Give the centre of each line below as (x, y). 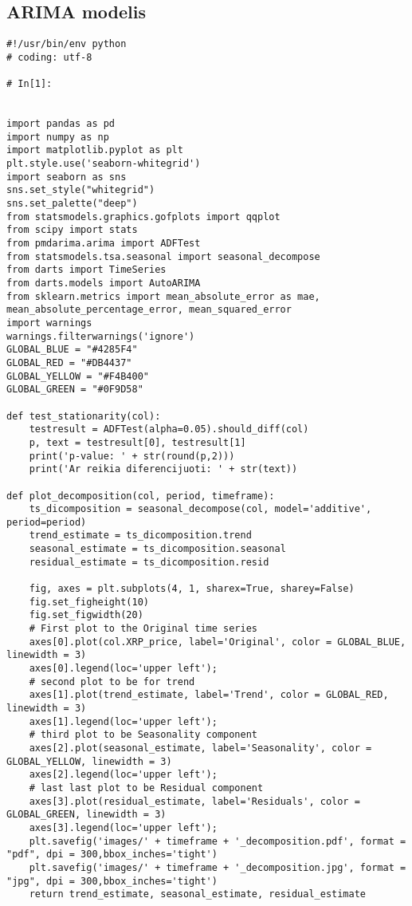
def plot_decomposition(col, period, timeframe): (141, 496)
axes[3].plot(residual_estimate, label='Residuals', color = (194, 801)
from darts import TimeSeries (86, 270)
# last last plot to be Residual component (146, 788)
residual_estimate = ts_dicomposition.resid (149, 562)
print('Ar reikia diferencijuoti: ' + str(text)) (163, 469)
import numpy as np (58, 137)
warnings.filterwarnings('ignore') (101, 336)
